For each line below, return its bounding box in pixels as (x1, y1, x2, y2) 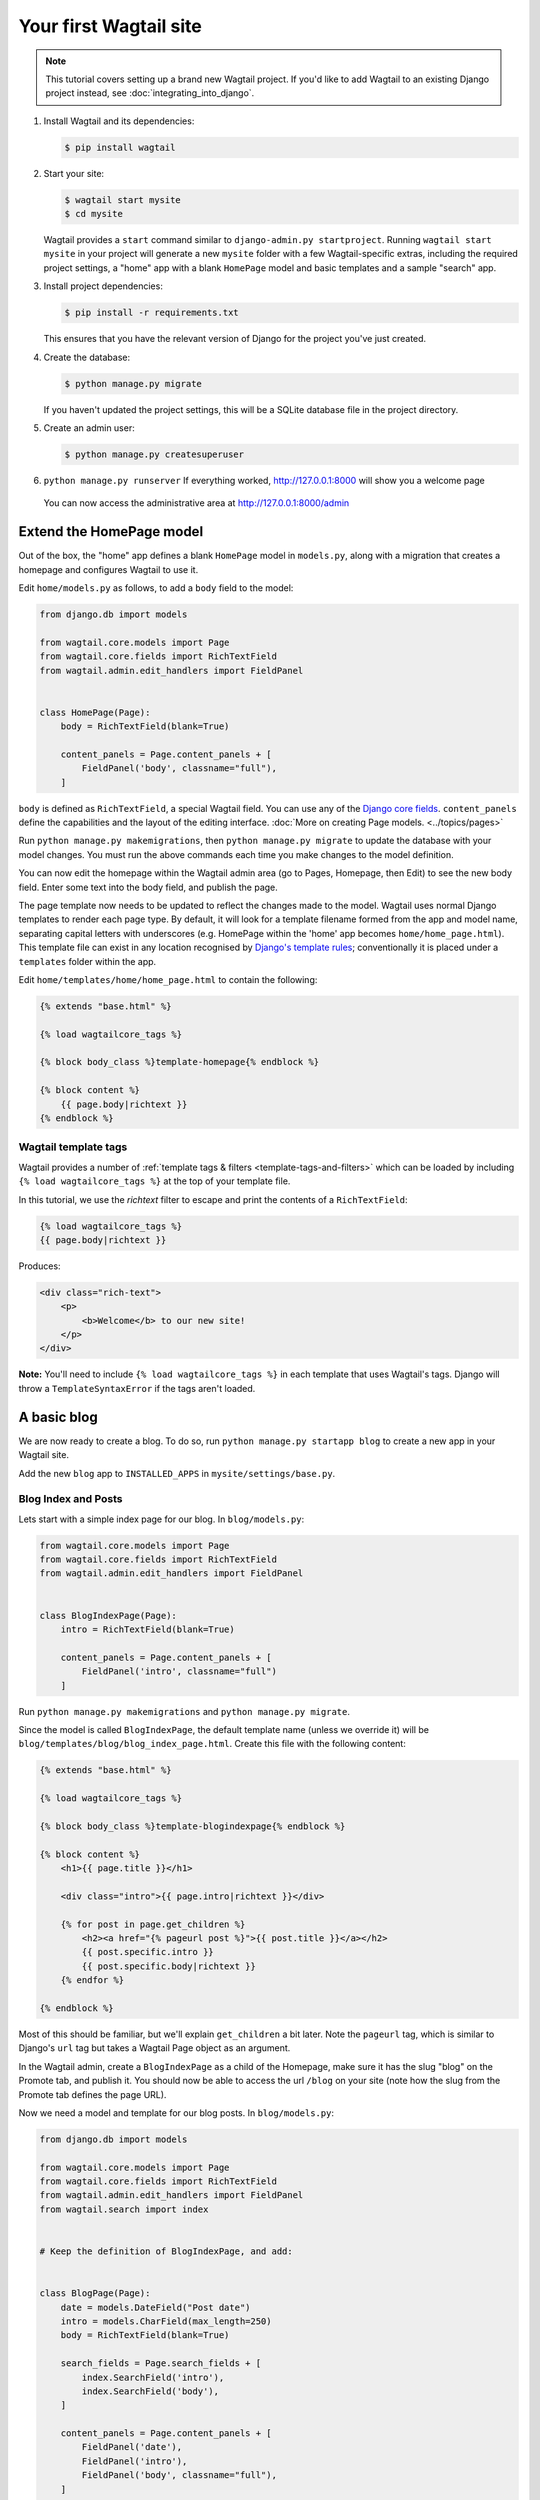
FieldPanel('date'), (81, 2441, 183, 2453)
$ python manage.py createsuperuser (64, 448, 245, 460)
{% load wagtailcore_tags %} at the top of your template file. (18, 1175, 291, 1187)
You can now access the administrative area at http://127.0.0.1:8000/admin (43, 497, 350, 509)
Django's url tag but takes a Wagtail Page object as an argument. (18, 2042, 291, 2054)
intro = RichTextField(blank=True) (60, 1624, 235, 1635)
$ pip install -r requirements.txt (64, 307, 239, 319)
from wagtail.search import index (39, 2203, 209, 2215)
